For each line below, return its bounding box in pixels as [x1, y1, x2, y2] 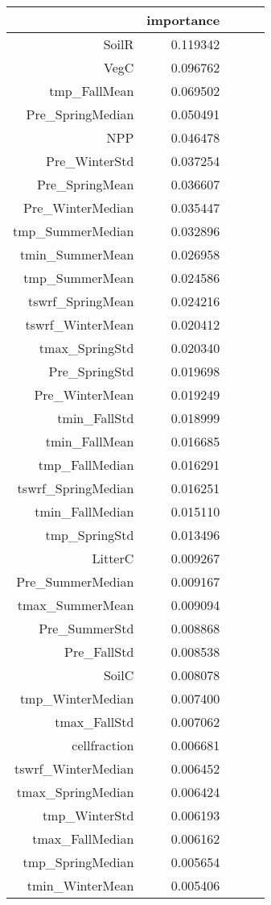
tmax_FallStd [55, 712, 134, 731]
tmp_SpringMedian [23, 853, 134, 871]
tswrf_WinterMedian [14, 759, 134, 778]
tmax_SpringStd [39, 338, 134, 357]
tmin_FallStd [57, 409, 134, 427]
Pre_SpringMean [36, 175, 134, 193]
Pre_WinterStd [46, 152, 134, 170]
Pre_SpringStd [48, 362, 134, 380]
